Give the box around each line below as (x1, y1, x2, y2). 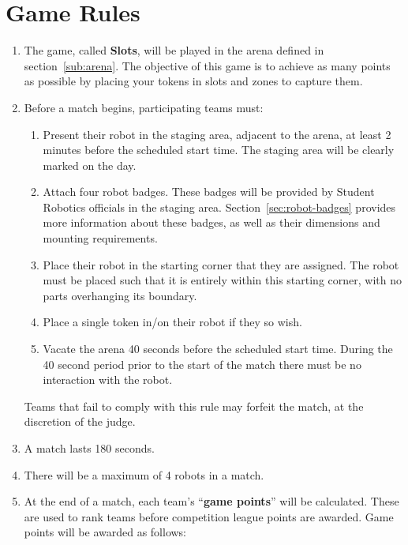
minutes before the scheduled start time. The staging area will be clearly (43, 141, 395, 158)
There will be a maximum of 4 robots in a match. (24, 466, 264, 483)
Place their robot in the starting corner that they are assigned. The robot (43, 256, 399, 272)
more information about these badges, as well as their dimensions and (43, 214, 380, 231)
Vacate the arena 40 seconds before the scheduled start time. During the (43, 340, 393, 357)
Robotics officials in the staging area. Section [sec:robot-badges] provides (43, 198, 396, 215)
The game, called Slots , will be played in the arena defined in (24, 42, 324, 58)
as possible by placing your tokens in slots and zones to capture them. (24, 73, 363, 89)
